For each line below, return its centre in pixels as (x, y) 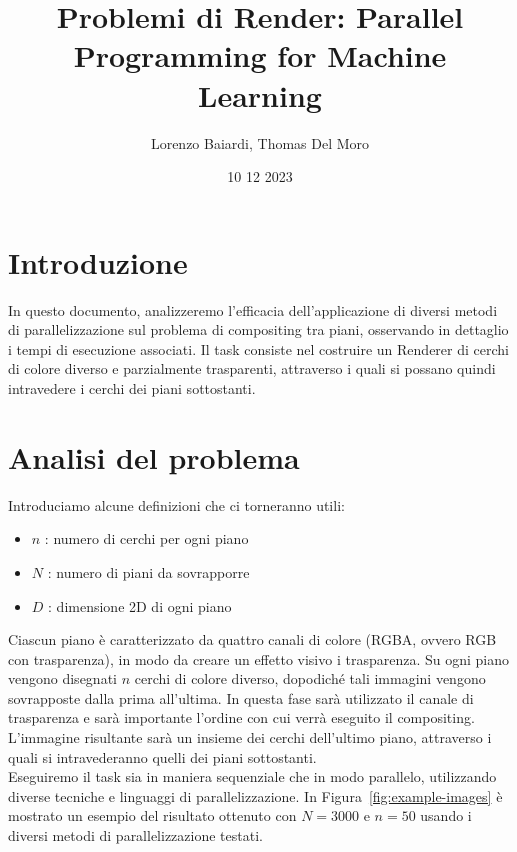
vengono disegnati (62, 678)
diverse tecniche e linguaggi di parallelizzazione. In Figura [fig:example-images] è (255, 795)
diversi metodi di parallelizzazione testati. (135, 835)
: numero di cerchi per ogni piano (146, 538)
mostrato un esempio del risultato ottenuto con (152, 815)
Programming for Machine (260, 55)
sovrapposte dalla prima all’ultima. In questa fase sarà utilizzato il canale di (241, 697)
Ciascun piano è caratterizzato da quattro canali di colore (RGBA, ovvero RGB (252, 639)
